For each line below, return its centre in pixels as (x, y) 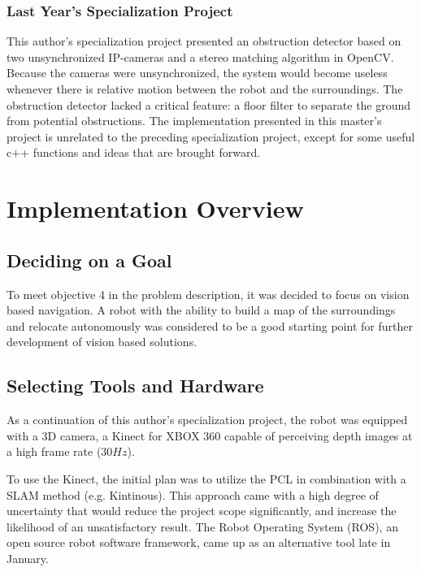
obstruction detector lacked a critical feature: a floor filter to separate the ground (209, 104)
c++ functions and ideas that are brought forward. (134, 152)
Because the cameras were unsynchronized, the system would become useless (197, 73)
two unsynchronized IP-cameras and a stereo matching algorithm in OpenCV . (200, 56)
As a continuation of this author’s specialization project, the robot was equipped (207, 420)
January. (28, 558)
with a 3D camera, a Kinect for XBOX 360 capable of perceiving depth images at (210, 435)
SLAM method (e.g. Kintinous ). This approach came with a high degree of (193, 494)
